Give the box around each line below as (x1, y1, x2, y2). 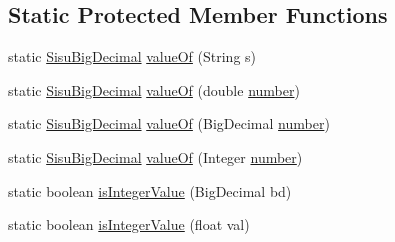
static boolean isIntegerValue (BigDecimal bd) (8, 180, 292, 201)
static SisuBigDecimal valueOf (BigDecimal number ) (8, 113, 330, 134)
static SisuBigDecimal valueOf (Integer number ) (8, 146, 303, 167)
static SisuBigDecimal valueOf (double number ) (8, 79, 300, 100)
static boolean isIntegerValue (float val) (8, 214, 250, 235)
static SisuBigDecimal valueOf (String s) (8, 46, 257, 67)
